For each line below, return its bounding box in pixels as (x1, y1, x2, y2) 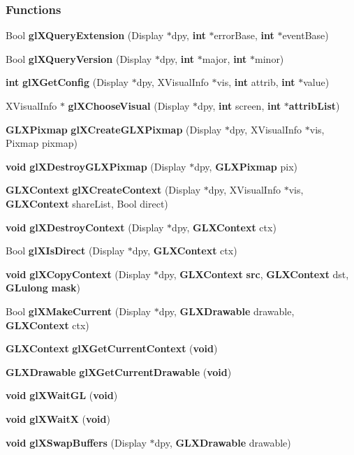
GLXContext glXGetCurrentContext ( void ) (6, 341, 218, 356)
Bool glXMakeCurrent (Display (6, 303, 151, 318)
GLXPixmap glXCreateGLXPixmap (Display (6, 122, 222, 136)
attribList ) (288, 99, 340, 113)
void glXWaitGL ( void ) (6, 388, 118, 403)
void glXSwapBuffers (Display (6, 435, 147, 449)
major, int (202, 51, 247, 66)
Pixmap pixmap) (6, 136, 78, 150)
